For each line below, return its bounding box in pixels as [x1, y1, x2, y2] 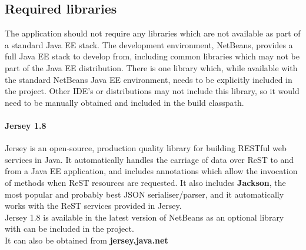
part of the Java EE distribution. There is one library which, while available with [5, 61, 298, 74]
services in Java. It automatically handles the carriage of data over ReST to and [5, 153, 294, 165]
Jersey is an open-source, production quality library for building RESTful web [5, 142, 287, 154]
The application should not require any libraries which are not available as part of [5, 27, 301, 39]
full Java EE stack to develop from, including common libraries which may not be [5, 50, 300, 62]
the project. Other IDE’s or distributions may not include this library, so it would [5, 85, 300, 97]
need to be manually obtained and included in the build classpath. [5, 96, 244, 108]
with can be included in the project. [5, 222, 134, 235]
